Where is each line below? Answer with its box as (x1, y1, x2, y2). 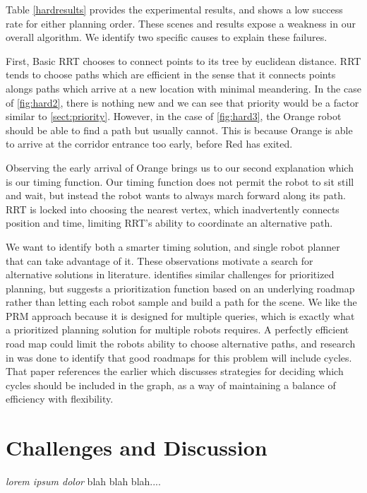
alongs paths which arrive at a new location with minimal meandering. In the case (6, 81, 361, 95)
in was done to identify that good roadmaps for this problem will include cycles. (6, 350, 352, 364)
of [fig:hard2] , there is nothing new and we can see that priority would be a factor (6, 95, 359, 109)
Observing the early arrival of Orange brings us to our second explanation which (6, 160, 354, 174)
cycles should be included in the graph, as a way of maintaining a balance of (6, 377, 336, 392)
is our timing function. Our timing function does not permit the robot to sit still (6, 174, 354, 189)
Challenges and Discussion (6, 433, 267, 462)
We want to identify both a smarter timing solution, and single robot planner (6, 239, 340, 254)
